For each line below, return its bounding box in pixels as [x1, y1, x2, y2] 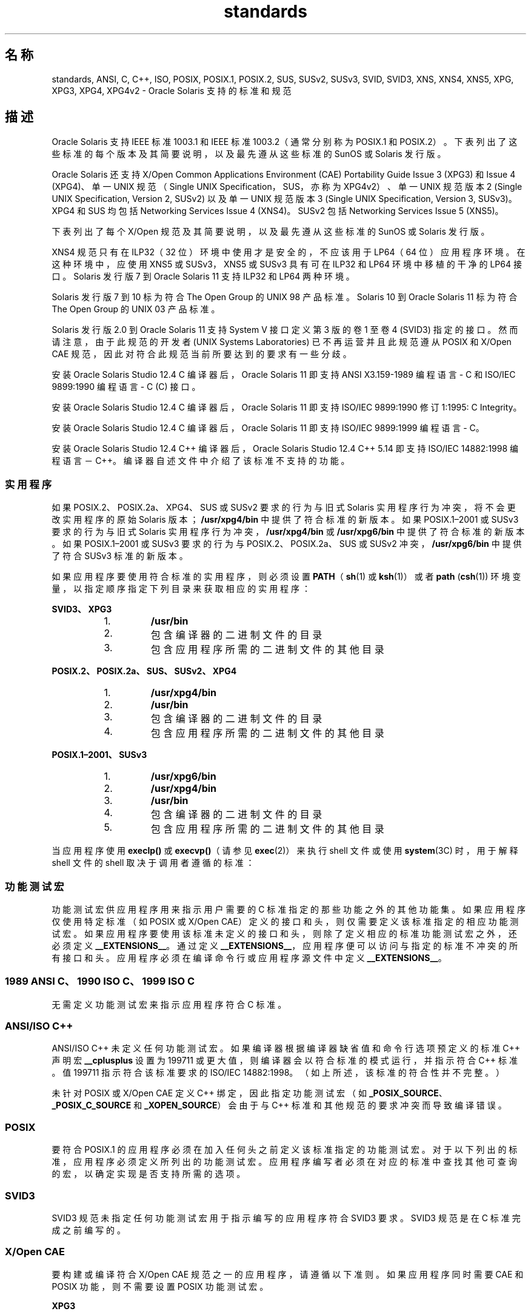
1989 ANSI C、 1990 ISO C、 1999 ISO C [5, 975, 195, 988]
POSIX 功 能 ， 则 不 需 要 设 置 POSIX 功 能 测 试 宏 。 [52, 1281, 269, 1292]
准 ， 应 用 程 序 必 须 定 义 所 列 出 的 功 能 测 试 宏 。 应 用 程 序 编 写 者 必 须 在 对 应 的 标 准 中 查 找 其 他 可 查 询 [52, 1156, 517, 1167]
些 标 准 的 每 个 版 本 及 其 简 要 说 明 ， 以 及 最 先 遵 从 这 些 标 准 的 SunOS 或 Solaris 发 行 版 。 [52, 149, 446, 159]
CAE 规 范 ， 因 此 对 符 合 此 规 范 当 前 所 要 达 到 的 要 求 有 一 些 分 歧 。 [52, 349, 352, 360]
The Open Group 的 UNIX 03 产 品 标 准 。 [52, 304, 220, 315]
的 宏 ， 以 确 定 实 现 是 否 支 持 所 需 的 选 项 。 [52, 1168, 245, 1179]
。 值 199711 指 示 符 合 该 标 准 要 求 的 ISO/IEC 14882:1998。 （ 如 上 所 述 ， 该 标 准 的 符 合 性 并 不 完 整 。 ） [52, 1067, 505, 1078]
